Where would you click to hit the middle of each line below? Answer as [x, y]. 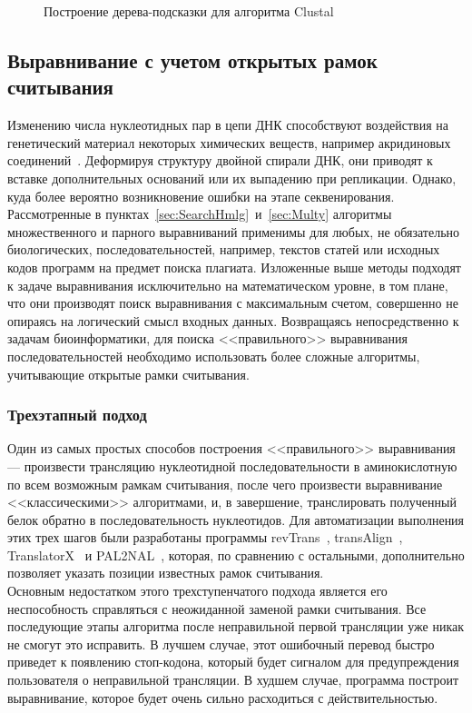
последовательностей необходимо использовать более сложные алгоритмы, [214, 356]
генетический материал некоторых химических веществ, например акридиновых [229, 142]
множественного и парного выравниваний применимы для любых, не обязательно [234, 231]
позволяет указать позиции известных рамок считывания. [166, 573]
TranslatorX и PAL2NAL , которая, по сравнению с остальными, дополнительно [236, 555]
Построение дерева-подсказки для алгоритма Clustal [189, 11]
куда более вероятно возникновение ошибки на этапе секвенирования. [201, 196]
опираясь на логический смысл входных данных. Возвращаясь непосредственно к [233, 320]
